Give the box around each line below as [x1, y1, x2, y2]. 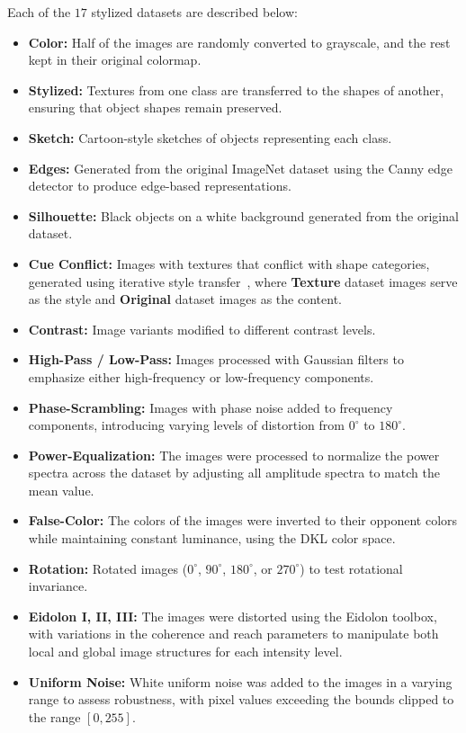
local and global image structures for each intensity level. [28, 642, 343, 661]
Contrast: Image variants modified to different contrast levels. [28, 319, 376, 338]
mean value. [28, 480, 94, 499]
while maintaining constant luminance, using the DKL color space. [28, 529, 396, 548]
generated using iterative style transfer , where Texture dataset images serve [28, 272, 458, 291]
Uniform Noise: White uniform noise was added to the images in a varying [28, 672, 453, 691]
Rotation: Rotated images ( [28, 559, 188, 577]
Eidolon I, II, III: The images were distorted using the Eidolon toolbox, [28, 606, 437, 625]
